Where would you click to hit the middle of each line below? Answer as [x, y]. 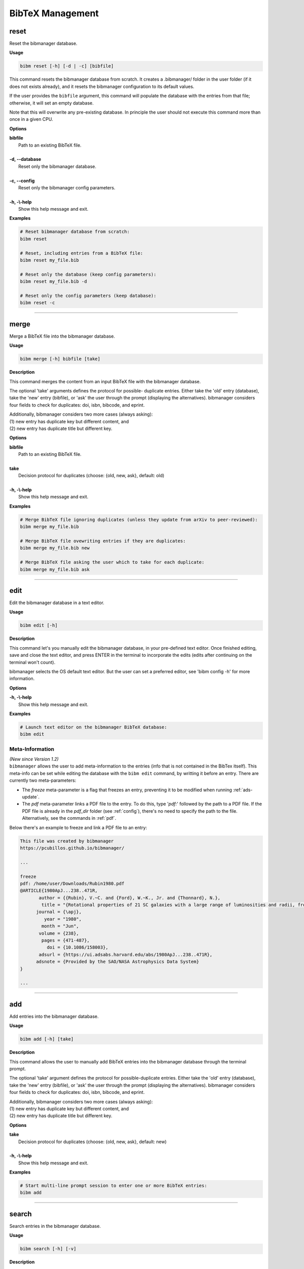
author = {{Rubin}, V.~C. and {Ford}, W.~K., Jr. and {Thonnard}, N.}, [129, 898]
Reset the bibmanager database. [43, 44]
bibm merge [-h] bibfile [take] [60, 359]
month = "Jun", [60, 926]
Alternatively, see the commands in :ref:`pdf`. [69, 818]
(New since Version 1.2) [34, 759]
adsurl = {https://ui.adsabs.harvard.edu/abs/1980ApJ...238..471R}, [126, 955]
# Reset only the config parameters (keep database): [88, 295]
